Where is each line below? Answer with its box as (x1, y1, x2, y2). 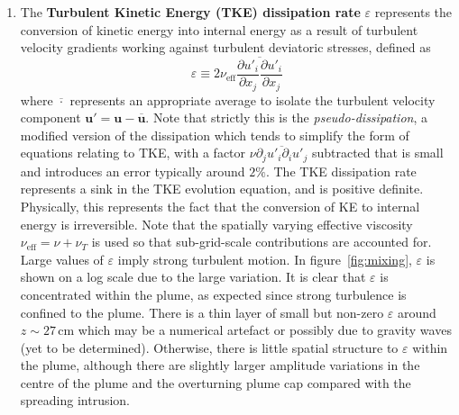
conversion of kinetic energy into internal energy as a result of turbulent (20, 20, 418, 39)
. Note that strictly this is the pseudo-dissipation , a (145, 108, 427, 127)
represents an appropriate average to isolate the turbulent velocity (69, 90, 436, 109)
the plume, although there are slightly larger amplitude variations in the (20, 356, 420, 374)
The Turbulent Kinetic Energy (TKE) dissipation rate (20, 3, 361, 21)
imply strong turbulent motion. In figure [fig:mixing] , (117, 249, 412, 268)
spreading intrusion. (20, 391, 131, 410)
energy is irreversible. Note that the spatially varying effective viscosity (20, 214, 413, 233)
